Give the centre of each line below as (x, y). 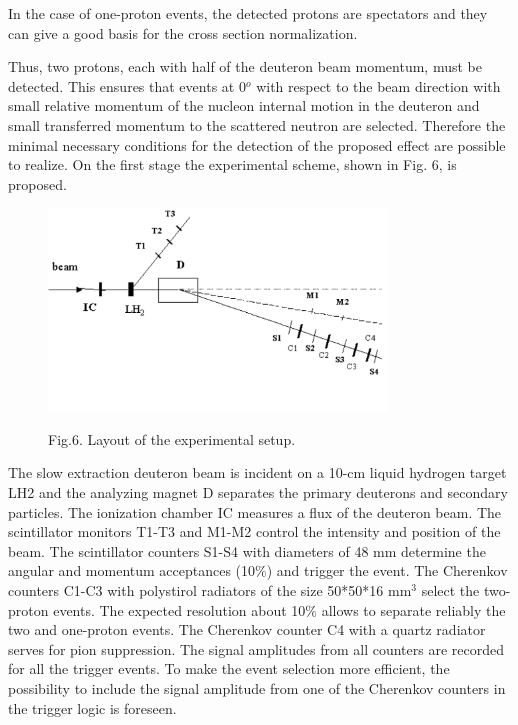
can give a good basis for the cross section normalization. (183, 32)
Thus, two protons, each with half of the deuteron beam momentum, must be (245, 66)
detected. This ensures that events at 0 (127, 85)
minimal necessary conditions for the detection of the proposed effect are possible (257, 144)
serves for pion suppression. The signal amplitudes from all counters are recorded (256, 648)
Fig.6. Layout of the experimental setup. (172, 438)
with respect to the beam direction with (378, 85)
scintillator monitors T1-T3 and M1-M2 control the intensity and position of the (254, 531)
